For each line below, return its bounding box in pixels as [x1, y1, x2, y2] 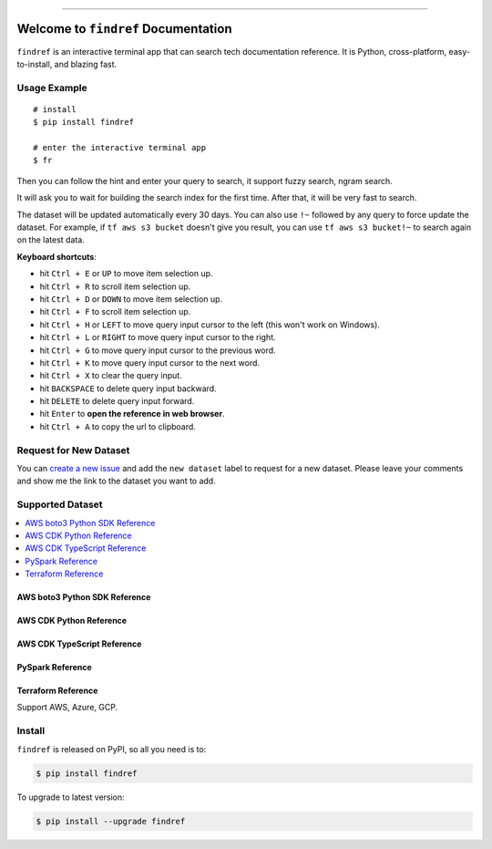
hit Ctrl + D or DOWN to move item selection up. [39, 293, 223, 305]
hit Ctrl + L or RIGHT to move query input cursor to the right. [39, 332, 277, 343]
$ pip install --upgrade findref [36, 816, 186, 826]
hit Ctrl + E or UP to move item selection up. [39, 268, 213, 279]
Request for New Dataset [16, 443, 130, 456]
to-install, [16, 58, 53, 69]
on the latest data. [16, 234, 86, 245]
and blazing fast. [54, 58, 118, 69]
